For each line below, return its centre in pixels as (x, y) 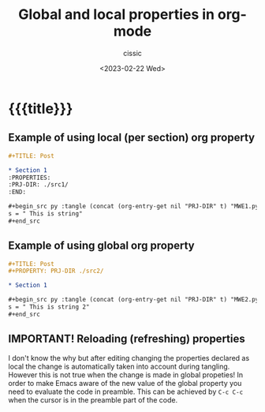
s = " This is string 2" (49, 307)
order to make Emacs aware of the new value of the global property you (125, 383)
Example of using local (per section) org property (131, 138)
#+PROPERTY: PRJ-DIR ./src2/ (56, 271)
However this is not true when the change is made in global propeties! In (126, 375)
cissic (132, 53)
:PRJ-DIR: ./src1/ (38, 185)
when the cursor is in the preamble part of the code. (93, 399)
